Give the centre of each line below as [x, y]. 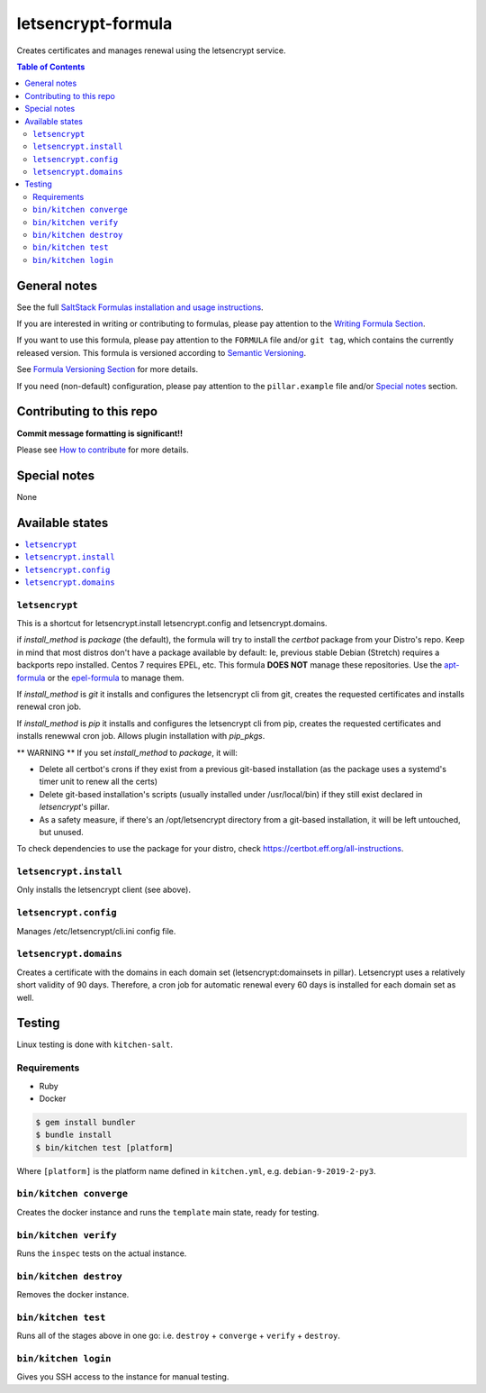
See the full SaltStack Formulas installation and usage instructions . [140, 307]
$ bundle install [74, 1135]
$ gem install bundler [85, 1122]
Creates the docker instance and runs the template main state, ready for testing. [168, 1212]
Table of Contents [51, 67]
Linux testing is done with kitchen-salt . [95, 1044]
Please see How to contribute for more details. [103, 450]
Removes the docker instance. [73, 1295]
